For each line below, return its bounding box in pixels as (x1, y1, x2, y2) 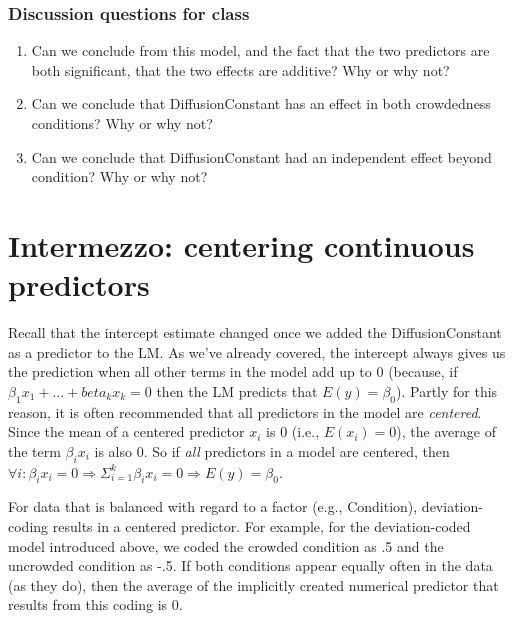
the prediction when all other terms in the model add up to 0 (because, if (8, 361, 458, 382)
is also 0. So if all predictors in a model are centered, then (94, 440, 450, 461)
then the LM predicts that (156, 380, 318, 401)
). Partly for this (396, 380, 498, 401)
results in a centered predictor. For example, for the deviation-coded (52, 516, 471, 537)
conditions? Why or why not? (31, 113, 213, 133)
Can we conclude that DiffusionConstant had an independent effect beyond (31, 146, 492, 167)
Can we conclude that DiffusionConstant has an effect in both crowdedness (31, 93, 491, 114)
